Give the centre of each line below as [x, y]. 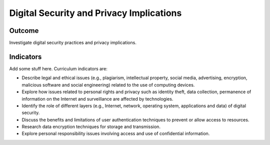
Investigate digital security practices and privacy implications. [73, 43]
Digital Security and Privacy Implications [95, 13]
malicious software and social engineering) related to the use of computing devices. [108, 85]
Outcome [24, 31]
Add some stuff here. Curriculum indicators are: [58, 69]
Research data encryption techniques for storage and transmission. [91, 127]
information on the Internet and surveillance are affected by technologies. [97, 99]
